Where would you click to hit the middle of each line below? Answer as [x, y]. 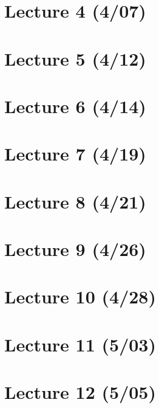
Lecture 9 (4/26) [75, 249]
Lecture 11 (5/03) [80, 344]
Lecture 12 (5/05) [80, 392]
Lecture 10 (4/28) [80, 296]
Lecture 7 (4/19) [75, 154]
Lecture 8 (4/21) [75, 201]
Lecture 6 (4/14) [75, 105]
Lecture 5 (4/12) [75, 58]
